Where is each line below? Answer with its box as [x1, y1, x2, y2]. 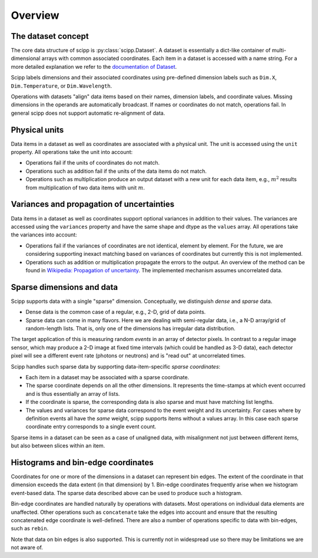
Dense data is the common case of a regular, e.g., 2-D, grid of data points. [25, 309, 206, 316]
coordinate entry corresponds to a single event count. [25, 423, 157, 430]
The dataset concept [11, 31, 90, 41]
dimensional [11, 55, 41, 62]
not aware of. [11, 544, 44, 551]
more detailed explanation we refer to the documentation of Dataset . [11, 63, 177, 70]
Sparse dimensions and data [11, 282, 118, 292]
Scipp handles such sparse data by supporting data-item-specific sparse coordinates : [11, 363, 221, 370]
